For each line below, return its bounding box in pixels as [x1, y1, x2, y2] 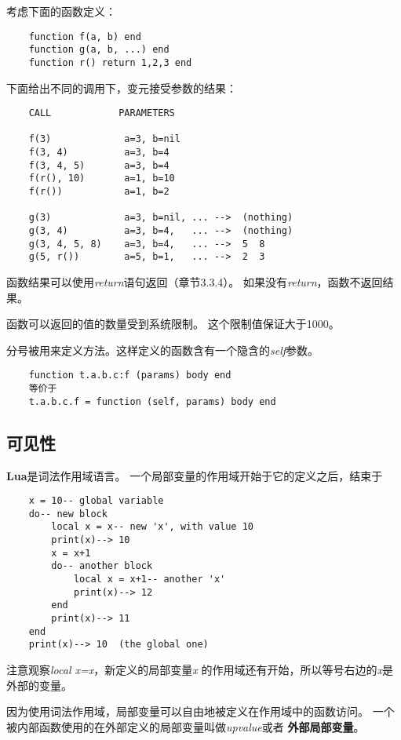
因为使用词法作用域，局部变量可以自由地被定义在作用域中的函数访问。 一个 [6, 703, 395, 720]
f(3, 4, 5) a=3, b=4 [28, 159, 170, 171]
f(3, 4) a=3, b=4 [28, 147, 170, 159]
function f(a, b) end [28, 31, 141, 42]
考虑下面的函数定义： [6, 3, 116, 19]
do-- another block [51, 560, 153, 572]
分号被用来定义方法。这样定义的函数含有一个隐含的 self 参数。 [6, 341, 319, 358]
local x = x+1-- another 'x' [73, 574, 226, 585]
